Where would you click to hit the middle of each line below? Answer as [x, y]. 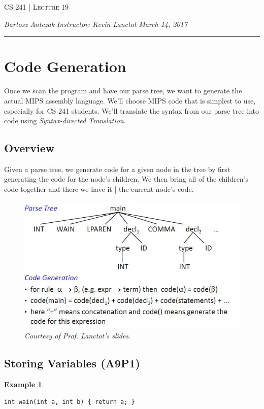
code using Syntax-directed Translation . [65, 121]
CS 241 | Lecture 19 [37, 7]
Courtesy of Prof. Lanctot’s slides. [78, 335]
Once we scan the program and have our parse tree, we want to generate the [123, 91]
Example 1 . [24, 384]
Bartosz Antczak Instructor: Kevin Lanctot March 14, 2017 [96, 24]
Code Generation [65, 66]
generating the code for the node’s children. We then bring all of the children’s [126, 179]
